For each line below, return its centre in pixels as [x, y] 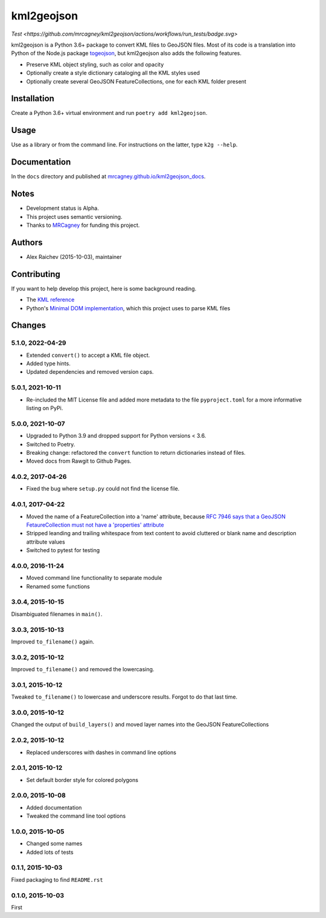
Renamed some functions [58, 586]
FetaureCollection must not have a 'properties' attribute [95, 525]
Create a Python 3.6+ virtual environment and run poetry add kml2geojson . [109, 113]
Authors [27, 242]
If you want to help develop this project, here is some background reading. [104, 288]
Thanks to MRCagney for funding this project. [83, 225]
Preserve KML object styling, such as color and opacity [95, 64]
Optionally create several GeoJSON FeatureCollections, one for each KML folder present [136, 81]
